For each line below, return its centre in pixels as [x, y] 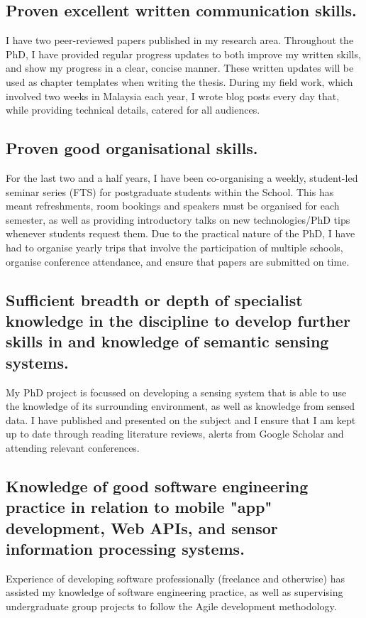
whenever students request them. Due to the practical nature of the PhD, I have [181, 233]
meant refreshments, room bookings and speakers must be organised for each [173, 206]
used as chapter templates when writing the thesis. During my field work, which [179, 81]
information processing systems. [125, 549]
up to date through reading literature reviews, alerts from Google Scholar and [175, 434]
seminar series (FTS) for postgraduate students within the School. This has [170, 191]
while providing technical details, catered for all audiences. [133, 110]
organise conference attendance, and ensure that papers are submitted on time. [178, 261]
